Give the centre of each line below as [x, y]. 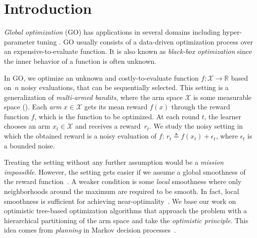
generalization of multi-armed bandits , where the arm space [93, 97]
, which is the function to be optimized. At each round [117, 116]
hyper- [232, 32]
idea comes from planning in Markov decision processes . [90, 230]
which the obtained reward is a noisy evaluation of [80, 136]
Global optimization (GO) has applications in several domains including [112, 32]
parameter [20, 41]
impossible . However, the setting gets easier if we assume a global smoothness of [125, 171]
